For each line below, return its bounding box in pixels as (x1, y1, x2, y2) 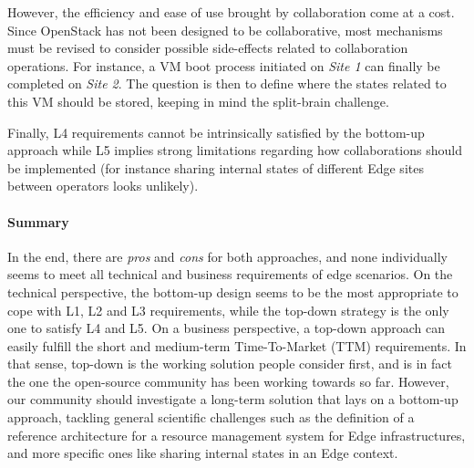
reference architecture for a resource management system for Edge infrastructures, (7, 425, 466, 444)
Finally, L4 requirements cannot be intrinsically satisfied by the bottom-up (7, 122, 425, 141)
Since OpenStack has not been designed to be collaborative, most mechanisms (7, 20, 443, 39)
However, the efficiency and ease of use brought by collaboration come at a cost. (7, 3, 455, 21)
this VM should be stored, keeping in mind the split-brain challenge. (7, 91, 389, 110)
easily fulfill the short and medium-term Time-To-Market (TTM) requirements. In (7, 336, 467, 355)
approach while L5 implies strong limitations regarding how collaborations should (7, 140, 462, 160)
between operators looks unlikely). (7, 176, 199, 195)
